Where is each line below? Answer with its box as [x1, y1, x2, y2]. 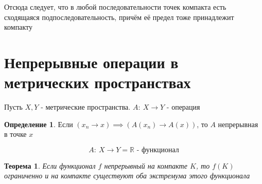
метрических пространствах [4, 72, 191, 93]
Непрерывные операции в [4, 51, 179, 72]
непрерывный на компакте [104, 160, 187, 171]
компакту [4, 22, 32, 32]
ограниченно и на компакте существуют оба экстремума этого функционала [4, 170, 250, 181]
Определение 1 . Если [4, 118, 73, 129]
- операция [166, 101, 200, 112]
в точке [4, 129, 27, 139]
